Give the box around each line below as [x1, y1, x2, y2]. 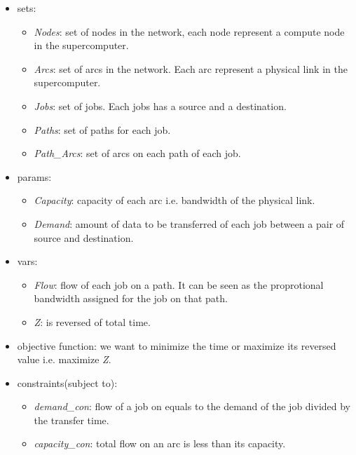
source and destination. [34, 230, 134, 245]
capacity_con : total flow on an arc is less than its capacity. [34, 436, 286, 451]
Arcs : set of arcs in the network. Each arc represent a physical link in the [34, 61, 348, 76]
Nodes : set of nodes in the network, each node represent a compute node [34, 24, 345, 39]
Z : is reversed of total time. [34, 314, 151, 329]
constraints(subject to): [17, 375, 118, 390]
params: [17, 169, 52, 184]
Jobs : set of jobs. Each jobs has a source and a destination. [34, 98, 287, 113]
